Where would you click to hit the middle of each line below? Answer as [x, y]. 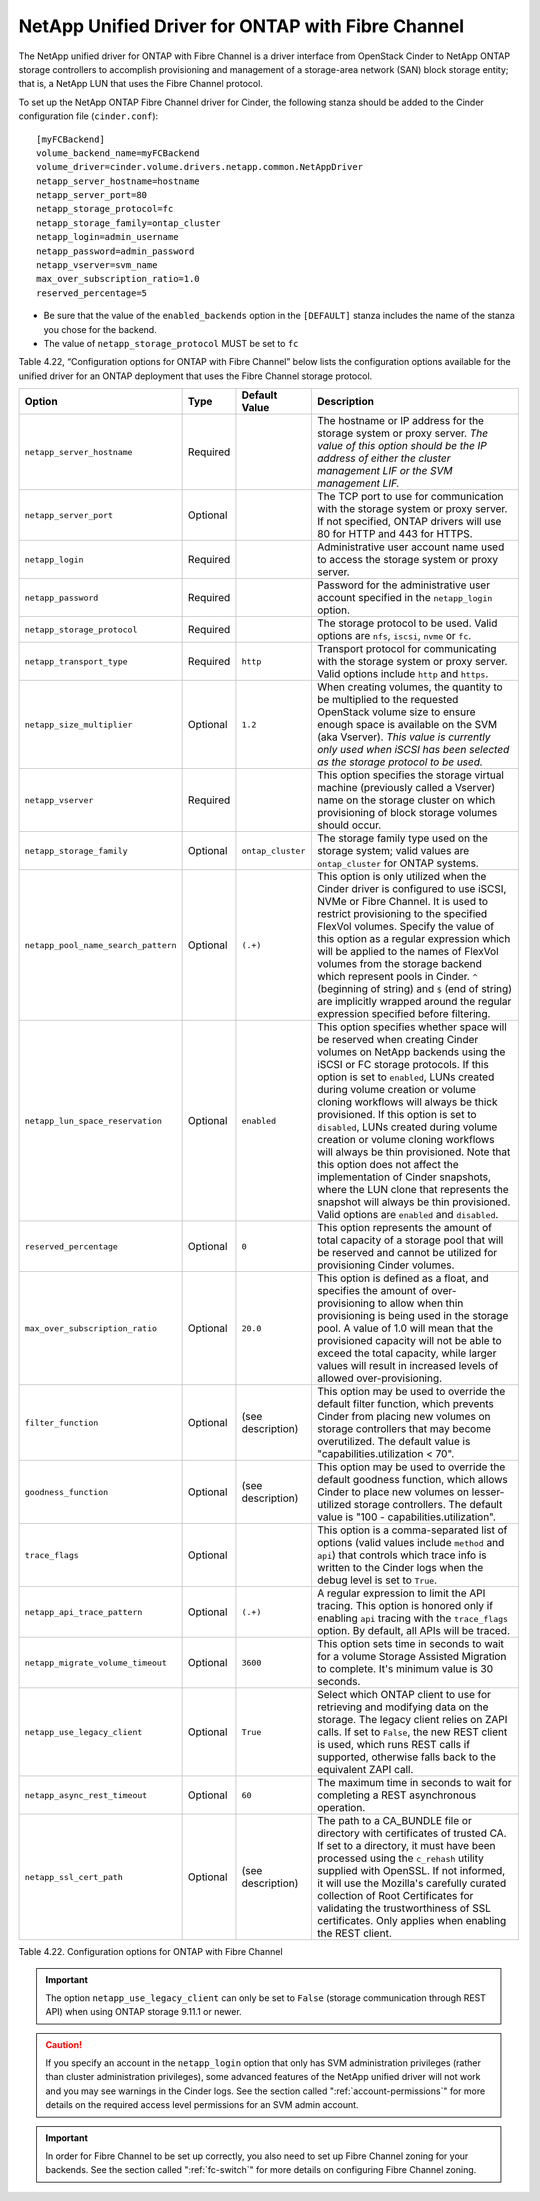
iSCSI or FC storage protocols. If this [402, 1065]
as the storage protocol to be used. [400, 762]
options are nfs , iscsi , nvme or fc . [394, 636]
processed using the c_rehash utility [400, 1858]
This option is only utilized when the [401, 877]
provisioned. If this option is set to [396, 1115]
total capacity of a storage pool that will [410, 1240]
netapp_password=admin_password [115, 251]
